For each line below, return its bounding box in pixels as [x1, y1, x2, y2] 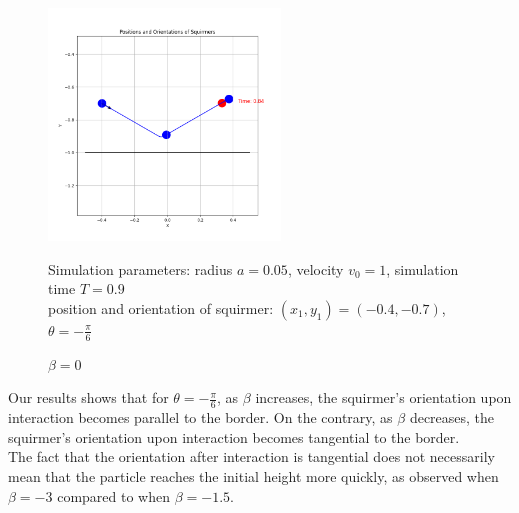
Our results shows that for [8, 387, 169, 408]
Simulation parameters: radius [48, 258, 233, 279]
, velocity [287, 258, 344, 279]
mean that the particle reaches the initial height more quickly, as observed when [8, 466, 499, 486]
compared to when [57, 485, 170, 506]
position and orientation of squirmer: [48, 297, 274, 318]
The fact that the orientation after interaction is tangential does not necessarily [8, 446, 495, 467]
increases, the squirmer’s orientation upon [255, 387, 512, 408]
